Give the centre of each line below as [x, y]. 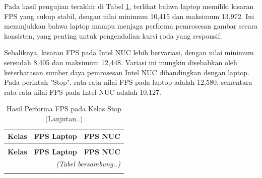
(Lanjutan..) [64, 118]
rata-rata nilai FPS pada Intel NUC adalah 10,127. [83, 92]
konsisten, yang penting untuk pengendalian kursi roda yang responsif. [113, 35]
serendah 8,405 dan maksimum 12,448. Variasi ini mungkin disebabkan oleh [121, 62]
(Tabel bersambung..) [88, 164]
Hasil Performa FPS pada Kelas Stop [64, 109]
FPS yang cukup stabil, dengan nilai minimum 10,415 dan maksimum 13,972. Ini [129, 16]
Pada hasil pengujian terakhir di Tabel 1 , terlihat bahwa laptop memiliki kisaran [129, 6]
